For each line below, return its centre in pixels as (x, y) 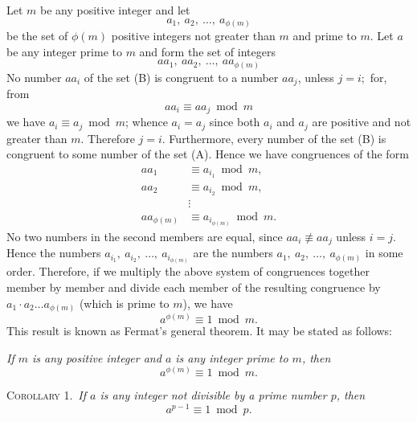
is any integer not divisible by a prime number (213, 395)
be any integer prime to (64, 51)
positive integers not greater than (193, 36)
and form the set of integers (207, 51)
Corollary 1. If (47, 395)
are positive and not (362, 122)
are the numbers (233, 253)
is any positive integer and (97, 357)
